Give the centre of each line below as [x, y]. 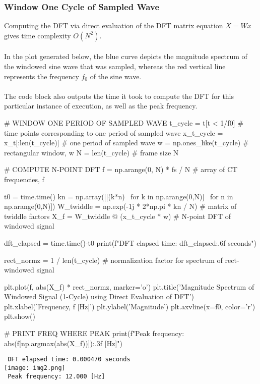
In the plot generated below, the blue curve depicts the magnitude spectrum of [126, 56]
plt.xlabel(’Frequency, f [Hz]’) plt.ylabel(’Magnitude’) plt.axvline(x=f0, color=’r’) [130, 306]
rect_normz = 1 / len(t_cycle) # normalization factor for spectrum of [113, 260]
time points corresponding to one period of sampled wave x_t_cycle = [114, 132]
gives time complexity [38, 35]
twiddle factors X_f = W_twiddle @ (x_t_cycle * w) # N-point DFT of [118, 216]
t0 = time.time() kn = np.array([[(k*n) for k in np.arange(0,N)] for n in [119, 196]
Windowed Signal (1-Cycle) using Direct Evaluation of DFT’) [99, 296]
